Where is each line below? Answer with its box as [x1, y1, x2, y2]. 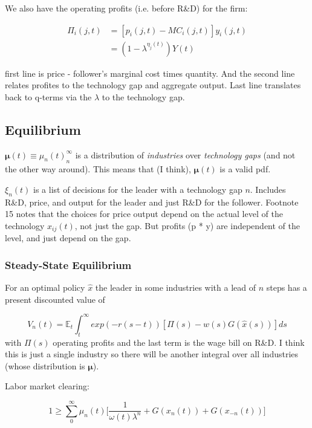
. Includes [250, 183, 286, 195]
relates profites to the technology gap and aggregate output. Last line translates [5, 79, 301, 91]
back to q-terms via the [5, 90, 92, 103]
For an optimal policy [5, 281, 85, 294]
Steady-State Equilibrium [5, 257, 132, 272]
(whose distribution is [5, 359, 85, 372]
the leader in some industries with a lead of [95, 281, 256, 294]
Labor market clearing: [5, 380, 89, 392]
